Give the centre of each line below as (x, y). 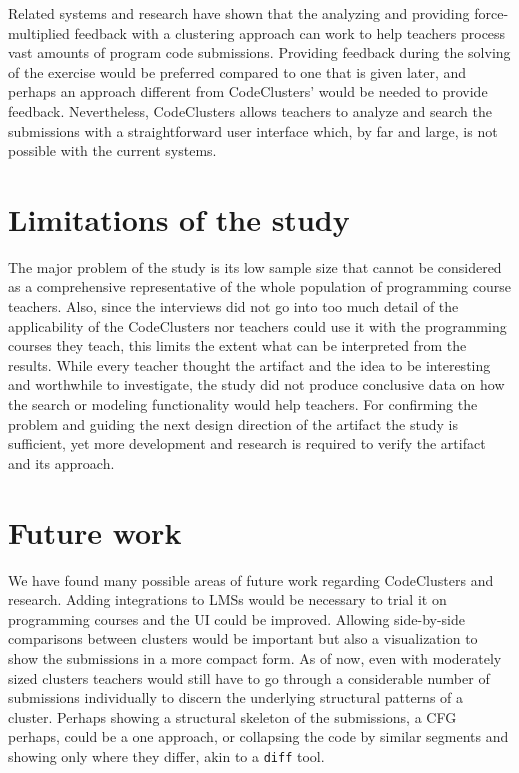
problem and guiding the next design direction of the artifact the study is (233, 423)
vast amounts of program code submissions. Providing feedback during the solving (259, 52)
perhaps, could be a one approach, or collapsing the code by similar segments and (258, 736)
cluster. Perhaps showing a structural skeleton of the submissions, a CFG (232, 716)
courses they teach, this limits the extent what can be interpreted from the (237, 345)
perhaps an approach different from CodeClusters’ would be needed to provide (248, 91)
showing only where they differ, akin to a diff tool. (166, 755)
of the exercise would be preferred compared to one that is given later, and (237, 71)
